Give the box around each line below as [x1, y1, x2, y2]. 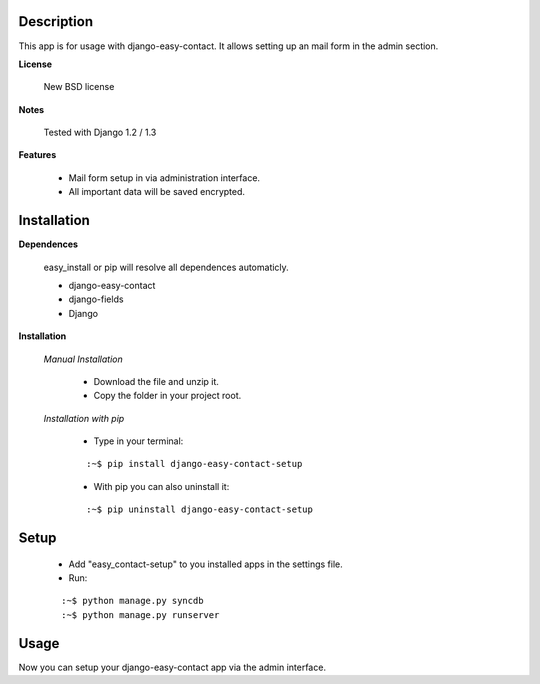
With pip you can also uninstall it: [93, 480, 230, 492]
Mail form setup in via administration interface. [68, 171, 260, 184]
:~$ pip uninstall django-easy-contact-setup [86, 504, 314, 515]
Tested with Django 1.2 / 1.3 [43, 126, 157, 139]
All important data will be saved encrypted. [68, 186, 245, 198]
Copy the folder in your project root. [93, 390, 242, 402]
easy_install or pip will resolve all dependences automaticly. [43, 261, 289, 273]
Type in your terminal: [93, 435, 184, 447]
